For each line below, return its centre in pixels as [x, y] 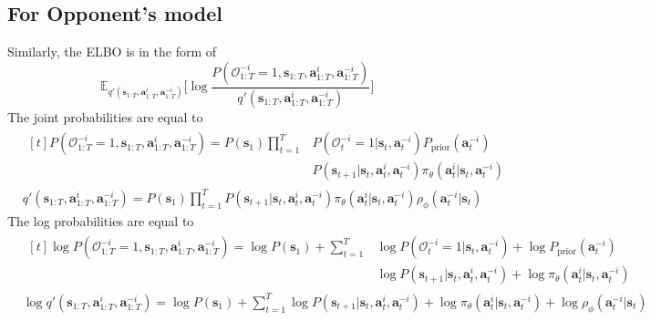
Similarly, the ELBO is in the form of [112, 52]
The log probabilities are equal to [101, 220]
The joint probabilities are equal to [105, 116]
